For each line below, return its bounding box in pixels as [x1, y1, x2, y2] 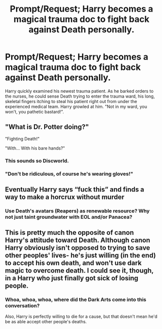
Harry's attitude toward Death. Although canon [5, 236, 150, 244]
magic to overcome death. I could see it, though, [5, 266, 154, 275]
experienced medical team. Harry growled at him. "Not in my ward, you [5, 104, 147, 109]
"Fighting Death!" [5, 136, 40, 141]
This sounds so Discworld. [5, 157, 69, 164]
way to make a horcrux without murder [5, 193, 125, 201]
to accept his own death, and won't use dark [5, 259, 142, 267]
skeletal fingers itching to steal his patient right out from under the [5, 98, 137, 104]
